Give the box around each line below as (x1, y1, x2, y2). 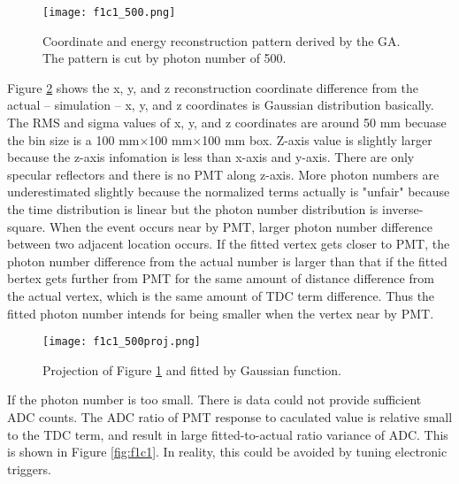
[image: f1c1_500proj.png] (42, 335, 201, 349)
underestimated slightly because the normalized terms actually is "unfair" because (7, 182, 450, 201)
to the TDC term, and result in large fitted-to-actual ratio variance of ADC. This (7, 425, 448, 443)
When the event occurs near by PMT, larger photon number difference (49, 217, 432, 235)
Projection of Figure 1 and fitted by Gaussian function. (42, 360, 341, 379)
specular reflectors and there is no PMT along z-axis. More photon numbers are (7, 165, 440, 183)
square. (7, 217, 46, 235)
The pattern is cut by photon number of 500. (42, 49, 287, 67)
